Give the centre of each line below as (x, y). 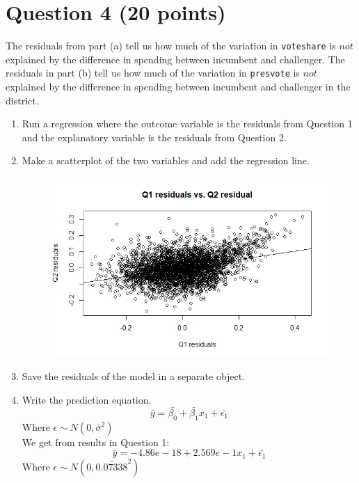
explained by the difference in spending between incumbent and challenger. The (175, 59)
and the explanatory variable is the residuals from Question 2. (154, 137)
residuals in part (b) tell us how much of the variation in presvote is (153, 73)
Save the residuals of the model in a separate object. (134, 376)
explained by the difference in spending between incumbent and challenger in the (178, 87)
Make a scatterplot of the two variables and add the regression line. (166, 160)
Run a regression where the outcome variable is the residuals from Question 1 (187, 124)
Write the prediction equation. (87, 400)
